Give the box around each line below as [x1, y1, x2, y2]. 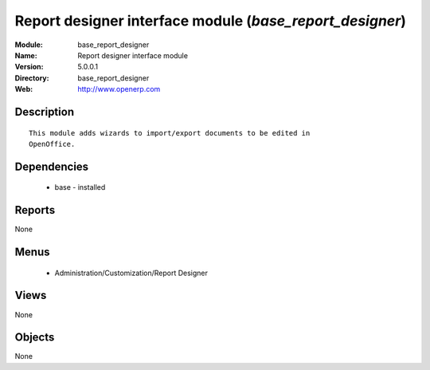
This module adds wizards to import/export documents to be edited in [29, 128, 311, 137]
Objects [14, 331, 55, 344]
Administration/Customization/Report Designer [54, 268, 209, 277]
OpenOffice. [29, 140, 76, 148]
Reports [14, 203, 56, 217]
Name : [14, 50, 37, 60]
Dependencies [14, 159, 89, 173]
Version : [14, 62, 44, 72]
